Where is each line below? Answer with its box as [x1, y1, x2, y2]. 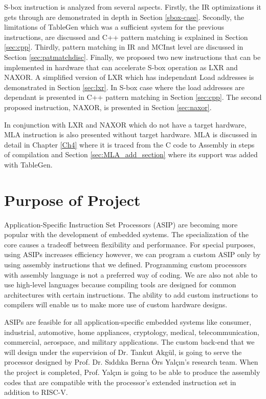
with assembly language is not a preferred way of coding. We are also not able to [4, 269, 258, 280]
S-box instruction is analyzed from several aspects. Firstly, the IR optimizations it [4, 2, 261, 12]
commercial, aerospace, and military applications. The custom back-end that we [4, 337, 255, 347]
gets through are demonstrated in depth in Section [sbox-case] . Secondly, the [4, 11, 245, 22]
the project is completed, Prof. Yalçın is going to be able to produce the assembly [4, 366, 260, 377]
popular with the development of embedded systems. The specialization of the [4, 229, 249, 240]
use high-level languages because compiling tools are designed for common [4, 279, 236, 290]
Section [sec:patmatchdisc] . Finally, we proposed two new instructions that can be [4, 51, 261, 62]
